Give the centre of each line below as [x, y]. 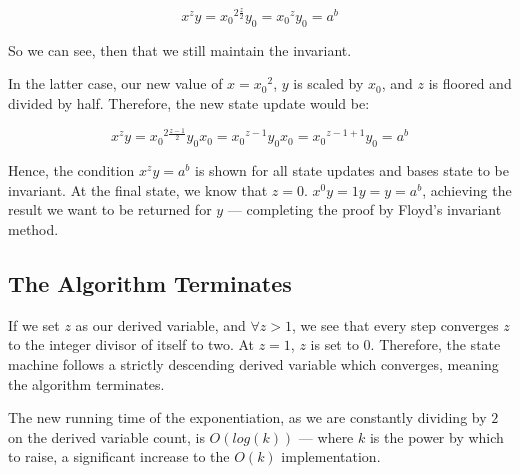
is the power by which [436, 436]
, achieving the [467, 189]
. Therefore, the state [435, 344]
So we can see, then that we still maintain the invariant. [180, 49]
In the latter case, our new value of [115, 83]
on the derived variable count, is [106, 436]
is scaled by [328, 83]
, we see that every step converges [395, 324]
